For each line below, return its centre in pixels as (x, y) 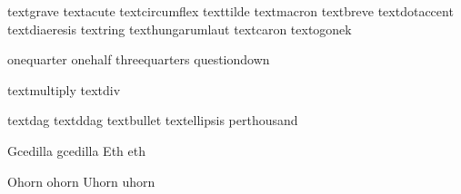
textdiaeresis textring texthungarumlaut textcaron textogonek (180, 29)
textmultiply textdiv (64, 89)
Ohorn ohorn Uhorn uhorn (81, 181)
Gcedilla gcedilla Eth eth (76, 150)
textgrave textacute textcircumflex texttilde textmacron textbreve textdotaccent (230, 11)
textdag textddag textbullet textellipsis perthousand (153, 120)
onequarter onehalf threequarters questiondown (139, 59)
